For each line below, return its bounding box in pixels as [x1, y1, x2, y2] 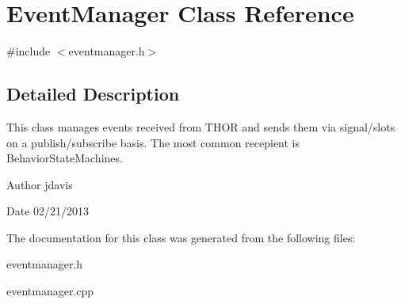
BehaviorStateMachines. [6, 150, 123, 166]
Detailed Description [6, 82, 180, 106]
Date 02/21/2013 [6, 203, 90, 219]
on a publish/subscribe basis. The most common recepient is [6, 134, 300, 150]
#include [6, 43, 51, 59]
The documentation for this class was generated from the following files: [6, 229, 356, 245]
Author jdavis [6, 176, 73, 192]
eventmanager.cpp [6, 283, 94, 299]
